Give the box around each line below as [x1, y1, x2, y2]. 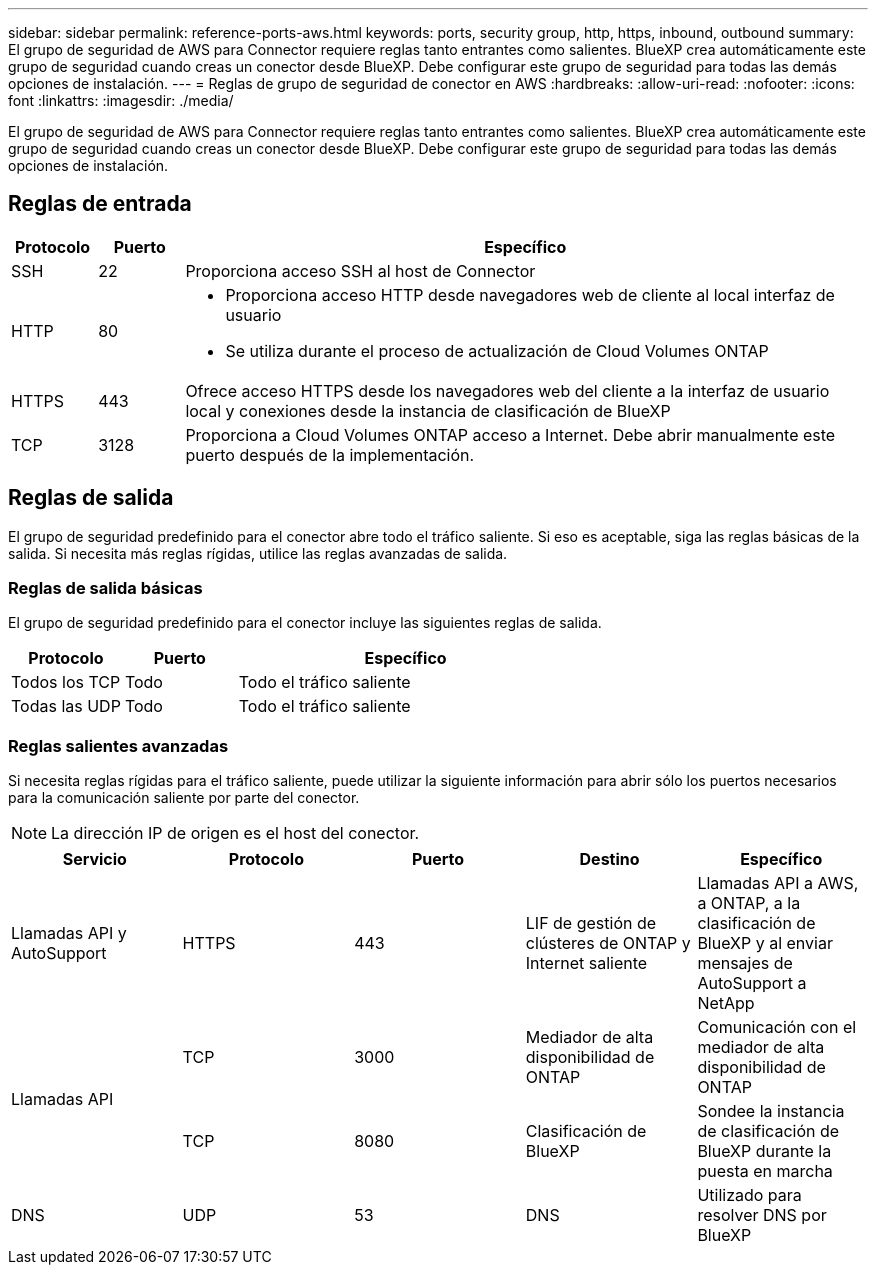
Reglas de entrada [8, 191, 192, 217]
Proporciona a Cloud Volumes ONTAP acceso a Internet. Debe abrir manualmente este [185, 424, 836, 445]
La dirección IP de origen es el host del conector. [51, 823, 420, 844]
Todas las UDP [11, 696, 121, 717]
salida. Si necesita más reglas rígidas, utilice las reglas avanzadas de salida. [8, 544, 508, 562]
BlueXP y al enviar [697, 933, 833, 954]
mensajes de [697, 953, 793, 974]
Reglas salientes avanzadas [8, 735, 229, 756]
